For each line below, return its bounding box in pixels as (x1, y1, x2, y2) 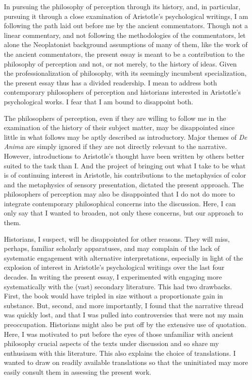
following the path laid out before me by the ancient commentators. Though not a (4, 20, 248, 31)
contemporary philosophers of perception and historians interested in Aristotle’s (4, 87, 241, 97)
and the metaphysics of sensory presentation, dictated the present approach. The (4, 179, 244, 189)
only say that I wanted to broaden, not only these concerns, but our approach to (4, 208, 243, 218)
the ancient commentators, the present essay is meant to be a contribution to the (4, 49, 245, 59)
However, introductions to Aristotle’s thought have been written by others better (4, 150, 244, 161)
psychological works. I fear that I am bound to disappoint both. (4, 96, 193, 106)
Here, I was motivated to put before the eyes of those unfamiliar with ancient (4, 329, 234, 339)
